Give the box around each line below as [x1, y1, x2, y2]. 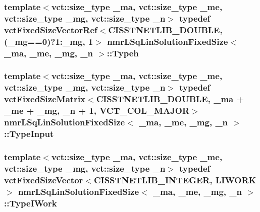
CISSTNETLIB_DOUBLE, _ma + [96, 93, 244, 105]
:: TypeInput [4, 127, 54, 140]
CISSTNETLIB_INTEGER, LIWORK [93, 173, 256, 186]
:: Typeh [107, 46, 139, 59]
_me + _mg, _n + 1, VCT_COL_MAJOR [4, 104, 190, 117]
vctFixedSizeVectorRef [4, 23, 97, 36]
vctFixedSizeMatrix [4, 93, 86, 105]
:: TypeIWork [4, 196, 57, 209]
